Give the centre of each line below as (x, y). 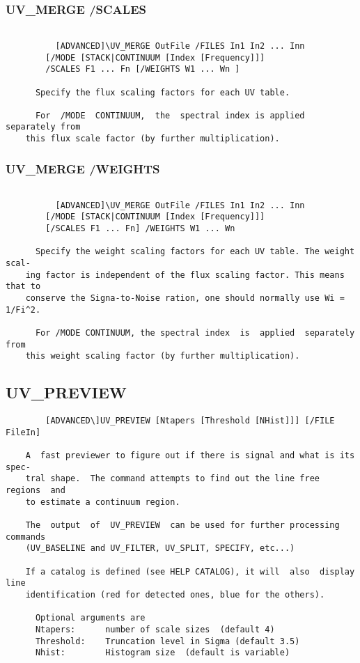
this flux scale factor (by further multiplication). (152, 139)
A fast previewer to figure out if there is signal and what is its (190, 456)
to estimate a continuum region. (103, 502)
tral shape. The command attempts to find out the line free (173, 479)
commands (26, 537)
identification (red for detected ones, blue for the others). (175, 594)
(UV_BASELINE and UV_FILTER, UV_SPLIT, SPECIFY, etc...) (160, 548)
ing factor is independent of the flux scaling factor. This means (185, 275)
